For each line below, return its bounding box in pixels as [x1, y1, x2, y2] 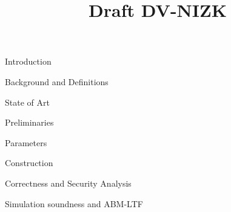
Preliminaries [5, 116, 54, 129]
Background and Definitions [5, 75, 109, 88]
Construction [5, 156, 53, 169]
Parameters [5, 136, 47, 149]
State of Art [5, 95, 50, 108]
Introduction [5, 55, 52, 68]
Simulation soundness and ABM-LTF [5, 197, 143, 210]
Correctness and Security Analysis [5, 176, 132, 189]
